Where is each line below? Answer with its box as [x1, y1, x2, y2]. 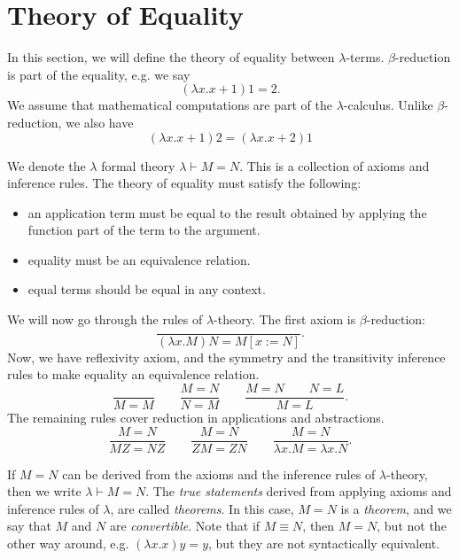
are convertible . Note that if [109, 516, 261, 535]
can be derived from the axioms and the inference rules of [62, 464, 376, 483]
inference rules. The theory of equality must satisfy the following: [7, 174, 362, 192]
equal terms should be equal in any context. [27, 280, 266, 299]
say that [7, 516, 51, 535]
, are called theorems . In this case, [110, 499, 294, 517]
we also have [66, 113, 134, 131]
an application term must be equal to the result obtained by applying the [27, 203, 427, 221]
